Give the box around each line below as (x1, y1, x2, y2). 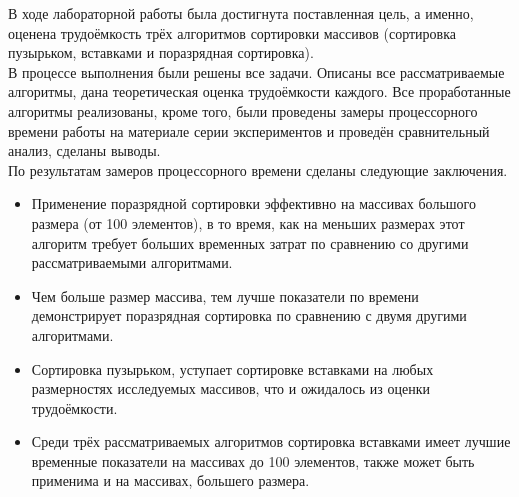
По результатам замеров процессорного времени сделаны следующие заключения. (8, 159, 508, 180)
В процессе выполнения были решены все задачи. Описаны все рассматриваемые (8, 61, 505, 82)
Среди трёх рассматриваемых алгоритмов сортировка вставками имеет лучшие (31, 431, 511, 452)
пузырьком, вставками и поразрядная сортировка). (8, 42, 314, 63)
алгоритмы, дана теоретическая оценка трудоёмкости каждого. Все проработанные (8, 81, 511, 102)
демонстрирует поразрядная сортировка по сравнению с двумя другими (31, 305, 467, 326)
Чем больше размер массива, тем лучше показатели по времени (31, 285, 419, 306)
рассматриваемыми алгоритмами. (31, 252, 233, 273)
